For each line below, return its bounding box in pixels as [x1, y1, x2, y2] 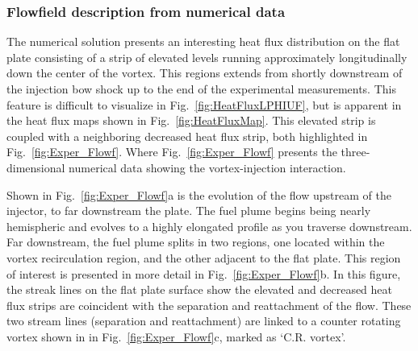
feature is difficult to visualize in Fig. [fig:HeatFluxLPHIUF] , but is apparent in [6, 96, 402, 113]
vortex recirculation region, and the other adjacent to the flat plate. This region [6, 249, 401, 266]
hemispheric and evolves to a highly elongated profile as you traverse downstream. [6, 217, 412, 234]
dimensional [6, 159, 65, 175]
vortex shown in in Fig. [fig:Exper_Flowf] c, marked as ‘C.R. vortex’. [6, 328, 346, 345]
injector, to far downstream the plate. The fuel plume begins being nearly [6, 202, 371, 219]
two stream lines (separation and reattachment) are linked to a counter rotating [6, 312, 401, 329]
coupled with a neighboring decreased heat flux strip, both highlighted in [6, 127, 368, 144]
